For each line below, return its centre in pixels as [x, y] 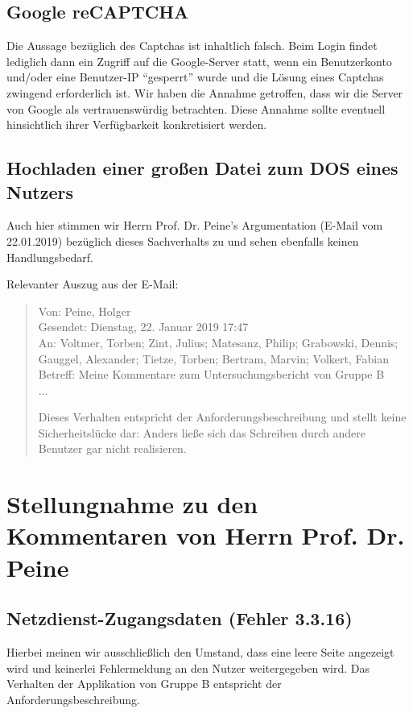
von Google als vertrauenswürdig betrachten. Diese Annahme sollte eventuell [196, 108]
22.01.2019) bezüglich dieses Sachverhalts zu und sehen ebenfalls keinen [183, 240]
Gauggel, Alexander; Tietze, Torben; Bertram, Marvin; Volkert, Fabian [213, 358]
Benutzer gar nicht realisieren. [112, 448]
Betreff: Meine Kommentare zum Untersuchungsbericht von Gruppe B [211, 374]
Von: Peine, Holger [85, 311]
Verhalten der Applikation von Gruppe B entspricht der [144, 684]
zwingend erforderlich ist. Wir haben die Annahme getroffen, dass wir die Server [205, 92]
